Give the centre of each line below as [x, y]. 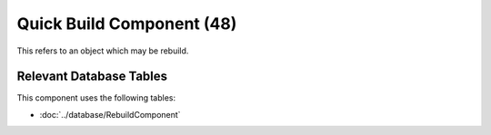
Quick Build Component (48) [127, 24]
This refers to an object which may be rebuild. [103, 51]
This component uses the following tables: [96, 98]
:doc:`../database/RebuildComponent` [110, 114]
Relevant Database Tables [92, 77]
